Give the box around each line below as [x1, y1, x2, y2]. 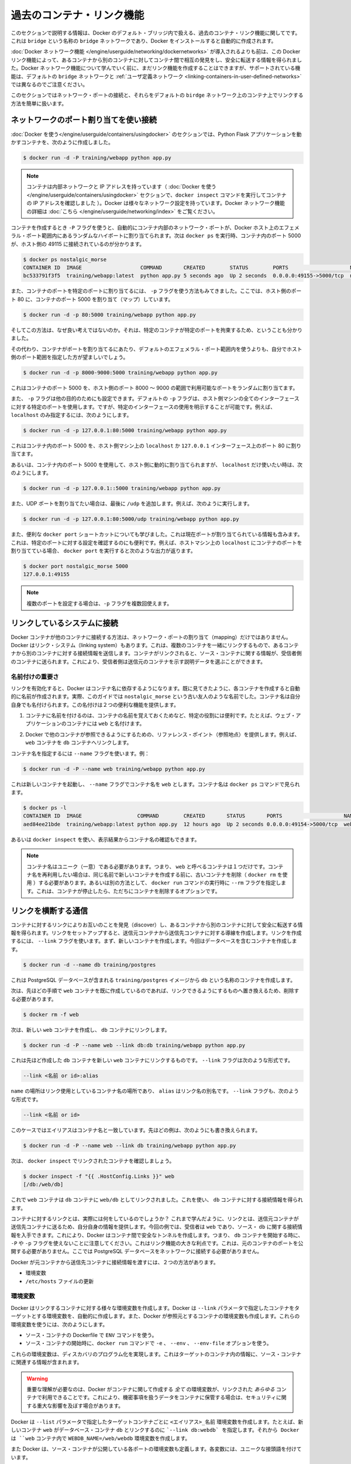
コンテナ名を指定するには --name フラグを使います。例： [11, 750, 150, 757]
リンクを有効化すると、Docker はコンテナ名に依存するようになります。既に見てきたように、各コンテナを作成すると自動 [11, 685, 301, 692]
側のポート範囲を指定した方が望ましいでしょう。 [11, 353, 129, 360]
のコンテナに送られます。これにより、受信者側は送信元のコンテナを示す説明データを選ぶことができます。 [11, 658, 266, 665]
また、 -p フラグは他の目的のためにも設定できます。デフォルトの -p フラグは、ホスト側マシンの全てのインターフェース [11, 395, 300, 402]
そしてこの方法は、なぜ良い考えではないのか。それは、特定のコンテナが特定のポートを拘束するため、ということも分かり [11, 326, 302, 333]
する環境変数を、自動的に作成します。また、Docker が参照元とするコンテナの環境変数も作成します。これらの [36, 1312, 300, 1320]
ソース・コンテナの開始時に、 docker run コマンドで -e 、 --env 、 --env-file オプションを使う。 [25, 1340, 272, 1347]
